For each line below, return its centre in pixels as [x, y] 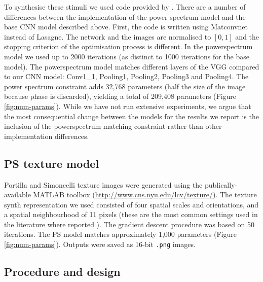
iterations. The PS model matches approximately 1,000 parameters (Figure [120, 234]
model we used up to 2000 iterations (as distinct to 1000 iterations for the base [127, 56]
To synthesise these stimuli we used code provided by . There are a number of [125, 7]
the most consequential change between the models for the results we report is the [131, 116]
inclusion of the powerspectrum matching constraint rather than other [113, 126]
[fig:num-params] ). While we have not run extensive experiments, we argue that [128, 106]
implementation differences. [47, 136]
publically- [221, 184]
